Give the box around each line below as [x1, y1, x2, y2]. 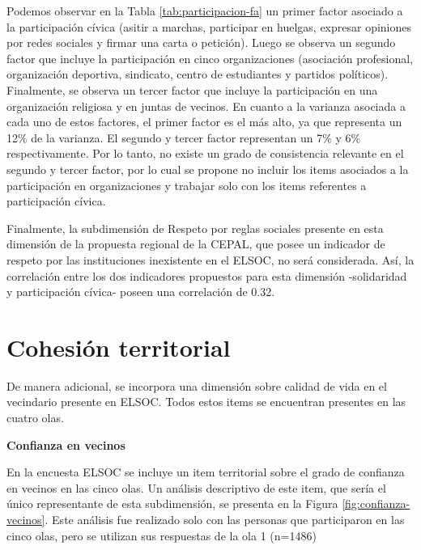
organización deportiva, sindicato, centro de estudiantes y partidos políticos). [6, 66, 389, 82]
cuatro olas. [6, 409, 64, 425]
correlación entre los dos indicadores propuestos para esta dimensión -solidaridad [6, 267, 407, 284]
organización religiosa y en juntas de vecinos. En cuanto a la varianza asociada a [6, 97, 406, 114]
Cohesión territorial [6, 330, 231, 363]
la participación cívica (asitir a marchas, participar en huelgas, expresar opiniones [6, 18, 412, 35]
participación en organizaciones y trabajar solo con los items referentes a [6, 176, 367, 193]
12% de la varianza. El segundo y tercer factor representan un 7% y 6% [6, 129, 361, 146]
